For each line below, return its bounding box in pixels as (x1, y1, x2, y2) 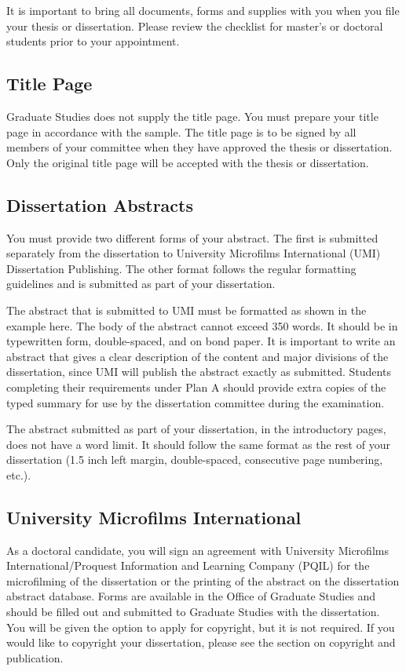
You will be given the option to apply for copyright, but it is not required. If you (6, 618, 395, 635)
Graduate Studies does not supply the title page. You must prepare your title (6, 108, 379, 124)
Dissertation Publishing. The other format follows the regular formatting (6, 260, 357, 276)
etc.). (6, 466, 31, 483)
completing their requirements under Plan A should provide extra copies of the (6, 378, 386, 395)
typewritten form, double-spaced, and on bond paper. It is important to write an (6, 333, 396, 349)
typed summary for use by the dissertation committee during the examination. (6, 394, 385, 410)
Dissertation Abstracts (6, 192, 193, 217)
